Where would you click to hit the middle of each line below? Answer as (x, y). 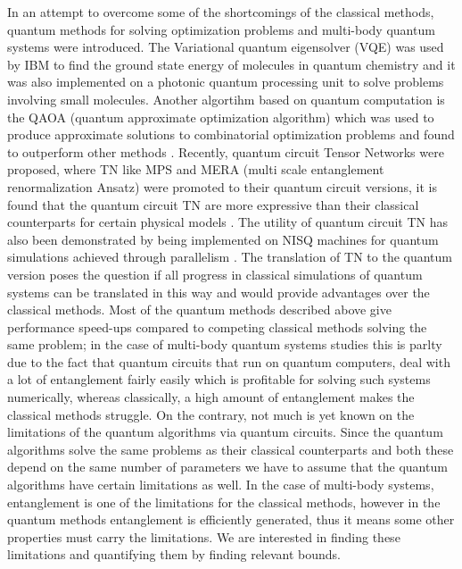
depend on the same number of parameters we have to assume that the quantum (227, 467)
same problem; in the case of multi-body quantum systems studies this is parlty (225, 344)
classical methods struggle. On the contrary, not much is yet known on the (211, 414)
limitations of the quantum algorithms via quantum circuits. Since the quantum (225, 432)
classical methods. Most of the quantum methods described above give (199, 310)
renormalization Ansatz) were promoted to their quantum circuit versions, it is (223, 186)
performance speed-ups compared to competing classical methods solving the (217, 326)
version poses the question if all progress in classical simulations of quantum (215, 274)
